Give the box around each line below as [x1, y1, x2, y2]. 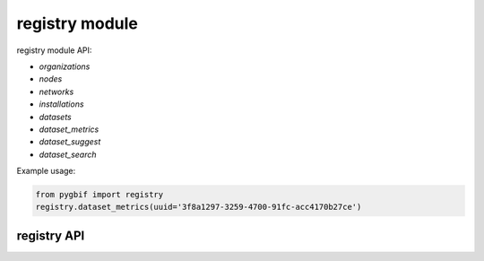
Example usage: [16, 166, 76, 177]
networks [39, 86, 74, 97]
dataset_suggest [39, 136, 101, 147]
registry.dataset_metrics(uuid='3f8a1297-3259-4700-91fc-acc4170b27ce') [35, 202, 362, 213]
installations [39, 99, 84, 109]
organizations [39, 61, 91, 72]
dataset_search [39, 149, 98, 160]
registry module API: [16, 45, 92, 56]
